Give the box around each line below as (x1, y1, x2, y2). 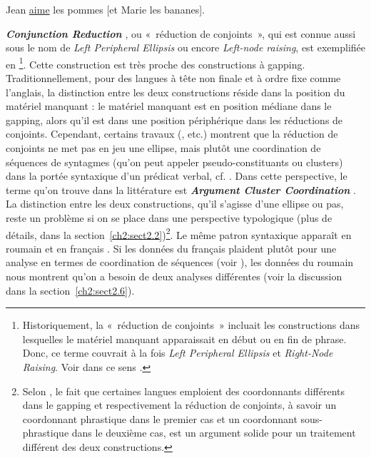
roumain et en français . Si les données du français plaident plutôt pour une (6, 240, 337, 255)
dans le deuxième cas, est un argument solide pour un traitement (71, 425, 356, 440)
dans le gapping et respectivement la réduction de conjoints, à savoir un (22, 397, 337, 412)
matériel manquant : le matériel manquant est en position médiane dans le (6, 98, 332, 113)
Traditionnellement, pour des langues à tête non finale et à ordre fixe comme (6, 71, 341, 86)
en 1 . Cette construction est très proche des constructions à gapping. (6, 54, 305, 71)
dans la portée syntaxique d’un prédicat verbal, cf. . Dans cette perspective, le (6, 168, 347, 183)
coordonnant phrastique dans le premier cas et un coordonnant (22, 411, 298, 426)
